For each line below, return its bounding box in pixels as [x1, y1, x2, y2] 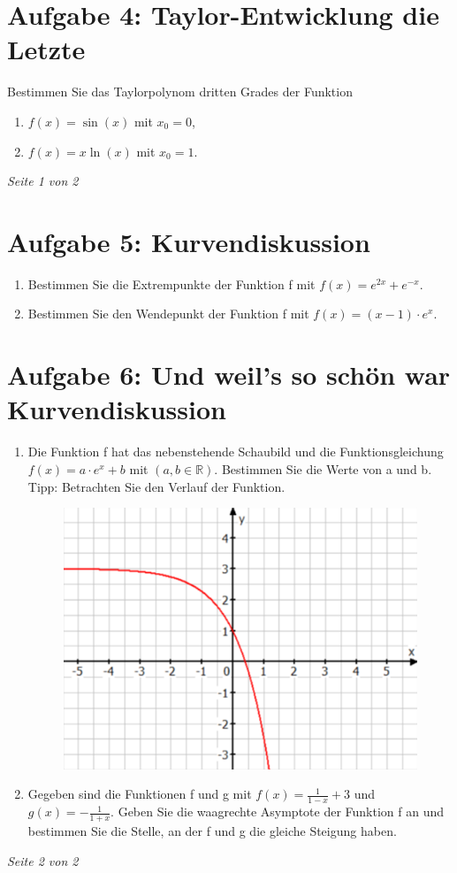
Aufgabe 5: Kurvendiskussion [7, 223, 370, 259]
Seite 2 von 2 [7, 851, 79, 869]
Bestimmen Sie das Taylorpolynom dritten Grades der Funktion [7, 82, 353, 101]
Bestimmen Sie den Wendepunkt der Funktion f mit [27, 304, 309, 323]
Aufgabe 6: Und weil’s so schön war [7, 356, 451, 393]
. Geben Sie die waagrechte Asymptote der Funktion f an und [110, 802, 445, 821]
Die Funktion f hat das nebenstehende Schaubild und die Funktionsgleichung [27, 442, 444, 461]
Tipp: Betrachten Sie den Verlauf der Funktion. [27, 477, 286, 495]
